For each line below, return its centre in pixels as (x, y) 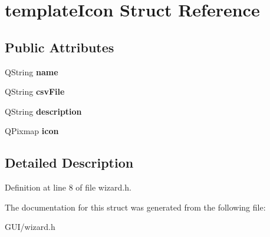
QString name (32, 71)
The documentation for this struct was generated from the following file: (135, 207)
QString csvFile (35, 91)
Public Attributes (60, 47)
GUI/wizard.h (30, 227)
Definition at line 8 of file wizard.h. (68, 187)
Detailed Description (69, 163)
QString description (43, 111)
